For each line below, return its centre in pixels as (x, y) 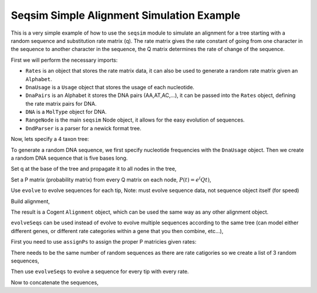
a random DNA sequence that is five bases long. (69, 158)
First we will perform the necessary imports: (64, 60)
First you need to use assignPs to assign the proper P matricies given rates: (104, 242)
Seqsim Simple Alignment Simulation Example (126, 15)
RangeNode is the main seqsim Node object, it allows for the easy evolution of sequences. (135, 120)
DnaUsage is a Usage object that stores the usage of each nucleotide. (110, 87)
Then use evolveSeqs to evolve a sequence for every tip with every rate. (100, 272)
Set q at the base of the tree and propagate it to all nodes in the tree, (94, 169)
